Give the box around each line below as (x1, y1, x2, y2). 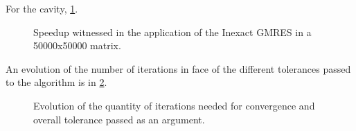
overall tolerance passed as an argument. (33, 112, 205, 126)
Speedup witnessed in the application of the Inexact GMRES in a (33, 24, 312, 39)
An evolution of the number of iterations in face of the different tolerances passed (6, 61, 351, 76)
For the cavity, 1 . (6, 1, 78, 15)
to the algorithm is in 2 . (6, 75, 107, 89)
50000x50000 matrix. (33, 38, 121, 53)
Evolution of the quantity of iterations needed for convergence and (33, 98, 315, 112)
